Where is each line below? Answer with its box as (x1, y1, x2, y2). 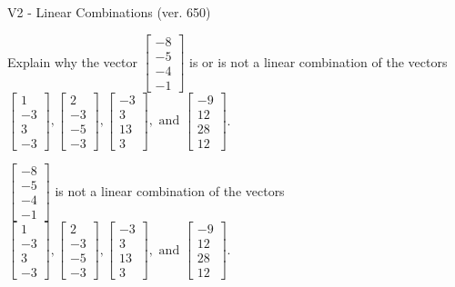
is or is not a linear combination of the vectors (189, 52, 448, 71)
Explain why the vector (7, 52, 137, 71)
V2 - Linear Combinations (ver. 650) (7, 3, 211, 21)
